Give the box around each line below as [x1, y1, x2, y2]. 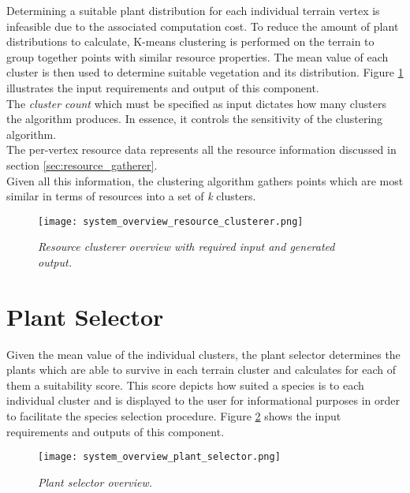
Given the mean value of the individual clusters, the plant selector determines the [6, 345, 401, 362]
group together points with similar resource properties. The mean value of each [6, 48, 389, 65]
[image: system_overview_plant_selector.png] [38, 451, 281, 463]
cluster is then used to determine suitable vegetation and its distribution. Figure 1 [6, 64, 404, 80]
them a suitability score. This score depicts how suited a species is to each [6, 376, 364, 393]
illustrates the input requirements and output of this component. [6, 79, 319, 95]
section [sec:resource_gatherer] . [6, 156, 158, 173]
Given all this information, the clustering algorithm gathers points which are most [6, 172, 404, 189]
